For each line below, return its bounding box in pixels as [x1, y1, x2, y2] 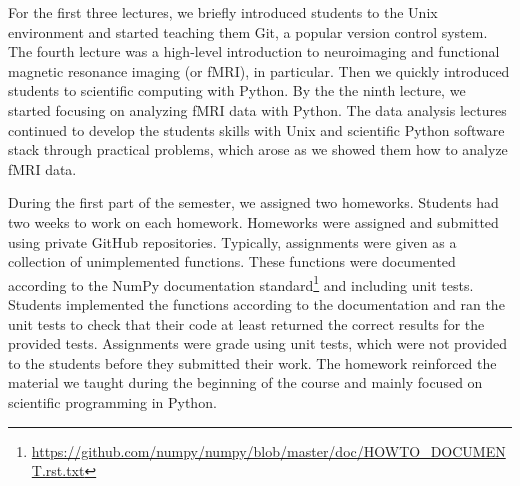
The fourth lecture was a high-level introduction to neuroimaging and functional [8, 41, 500, 62]
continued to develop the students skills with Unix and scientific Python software [8, 119, 505, 140]
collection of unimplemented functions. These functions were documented [8, 251, 456, 272]
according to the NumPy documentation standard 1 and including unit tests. [8, 271, 474, 295]
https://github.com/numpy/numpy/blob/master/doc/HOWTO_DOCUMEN [31, 440, 506, 461]
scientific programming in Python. [8, 391, 217, 412]
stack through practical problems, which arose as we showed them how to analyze [8, 139, 508, 160]
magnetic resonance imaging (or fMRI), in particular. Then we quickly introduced [8, 60, 510, 81]
